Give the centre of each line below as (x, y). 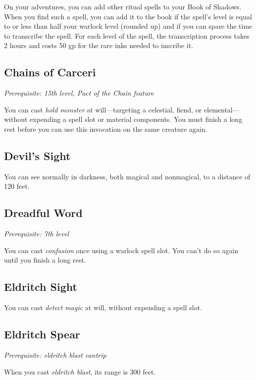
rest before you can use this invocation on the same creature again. (106, 129)
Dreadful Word (43, 213)
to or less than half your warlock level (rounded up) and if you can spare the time (128, 26)
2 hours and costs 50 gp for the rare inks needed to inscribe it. (99, 45)
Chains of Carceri (50, 72)
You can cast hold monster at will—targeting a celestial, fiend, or (103, 109)
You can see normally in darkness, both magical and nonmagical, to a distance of (127, 176)
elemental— (222, 109)
